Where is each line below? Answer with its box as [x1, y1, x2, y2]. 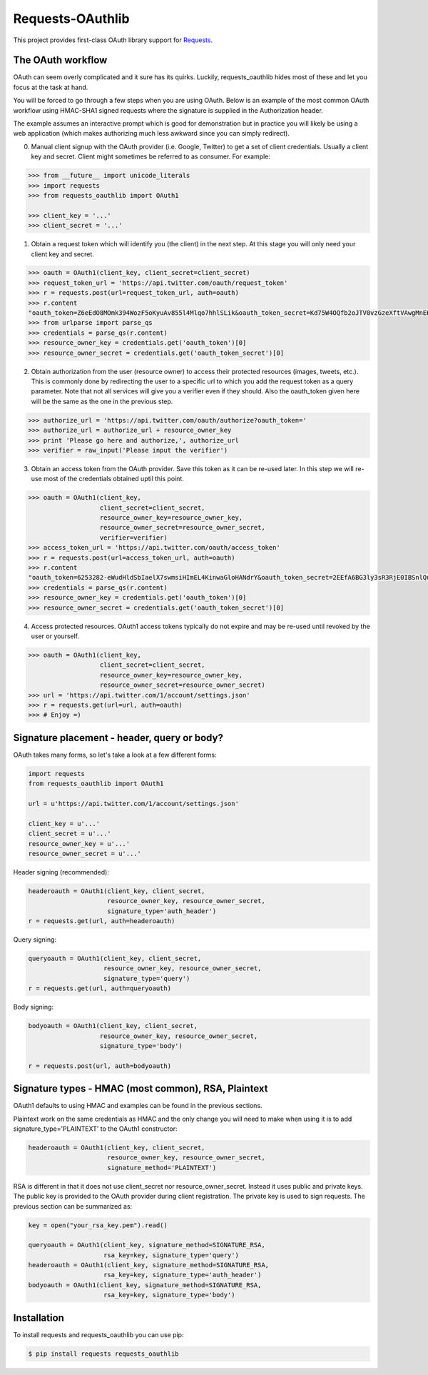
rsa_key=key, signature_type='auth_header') [103, 1271, 262, 1279]
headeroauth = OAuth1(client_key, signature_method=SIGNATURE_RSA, [28, 1261, 270, 1269]
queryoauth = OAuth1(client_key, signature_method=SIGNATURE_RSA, [28, 1241, 265, 1249]
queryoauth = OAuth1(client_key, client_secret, [28, 955, 202, 962]
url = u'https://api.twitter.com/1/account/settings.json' [28, 800, 239, 807]
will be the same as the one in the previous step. [31, 397, 173, 406]
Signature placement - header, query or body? [13, 732, 224, 744]
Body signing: [13, 1003, 53, 1012]
